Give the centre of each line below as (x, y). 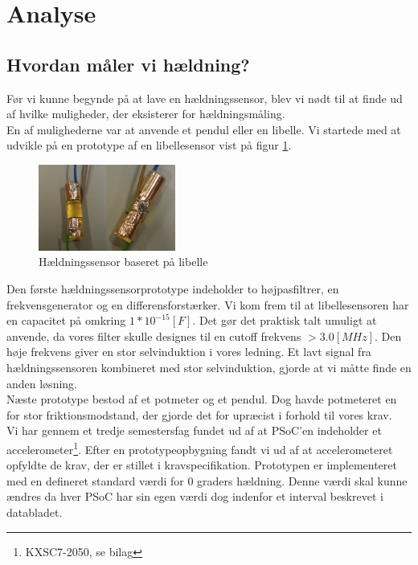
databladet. (35, 512)
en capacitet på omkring (66, 320)
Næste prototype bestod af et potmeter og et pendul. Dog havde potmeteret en (202, 399)
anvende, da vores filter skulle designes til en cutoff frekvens (154, 336)
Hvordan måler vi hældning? (128, 64)
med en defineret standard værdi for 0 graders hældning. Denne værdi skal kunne (207, 480)
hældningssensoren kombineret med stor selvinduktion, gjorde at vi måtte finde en (209, 367)
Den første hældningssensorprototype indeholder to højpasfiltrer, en (173, 288)
